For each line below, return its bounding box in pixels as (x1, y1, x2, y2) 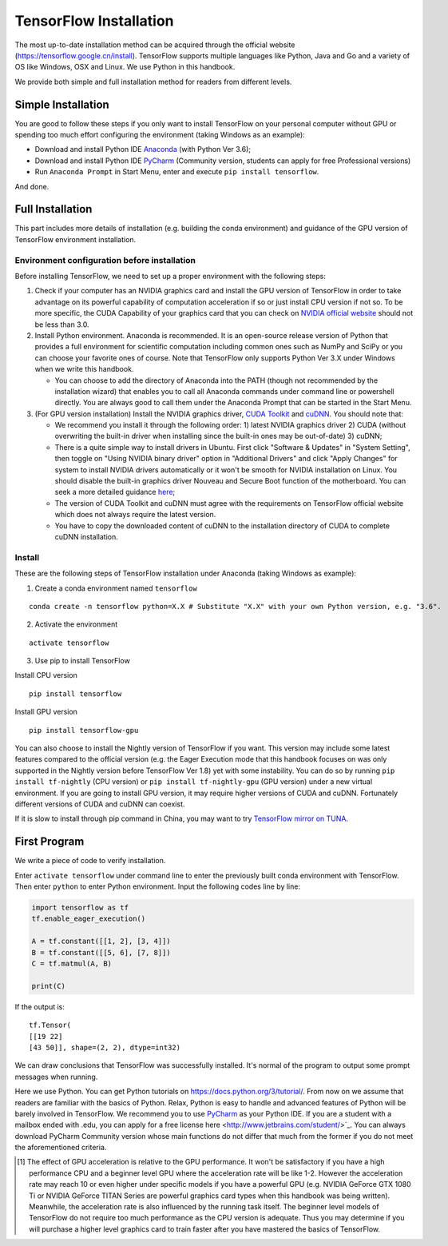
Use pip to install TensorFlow (34, 656, 131, 666)
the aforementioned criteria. (14, 1143, 107, 1152)
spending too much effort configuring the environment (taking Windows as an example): (14, 130, 305, 140)
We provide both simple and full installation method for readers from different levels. (14, 77, 292, 86)
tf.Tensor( (29, 1021, 72, 1030)
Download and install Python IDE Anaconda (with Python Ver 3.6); (34, 145, 252, 154)
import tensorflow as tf (31, 903, 129, 913)
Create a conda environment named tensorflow (34, 583, 197, 593)
